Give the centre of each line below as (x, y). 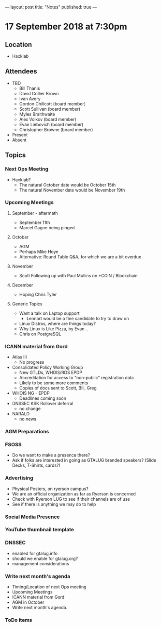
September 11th (35, 222)
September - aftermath (35, 213)
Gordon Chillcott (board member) (52, 103)
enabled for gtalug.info (35, 553)
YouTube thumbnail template (39, 530)
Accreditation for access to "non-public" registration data (76, 378)
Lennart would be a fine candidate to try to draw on (78, 318)
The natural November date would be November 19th (72, 190)
